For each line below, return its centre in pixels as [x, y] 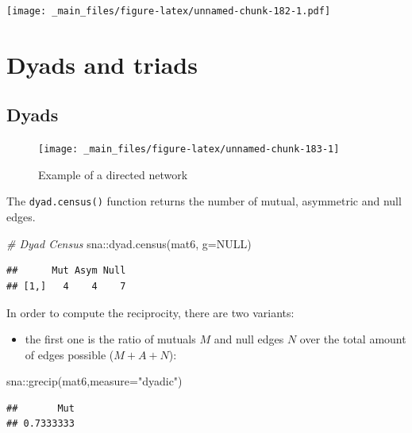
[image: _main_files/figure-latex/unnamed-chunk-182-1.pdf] [169, 11]
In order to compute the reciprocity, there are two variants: [150, 312]
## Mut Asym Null [66, 271]
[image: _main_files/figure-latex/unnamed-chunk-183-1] [189, 149]
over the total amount [353, 339]
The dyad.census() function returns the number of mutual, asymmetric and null [204, 201]
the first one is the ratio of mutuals [110, 339]
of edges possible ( [69, 354]
